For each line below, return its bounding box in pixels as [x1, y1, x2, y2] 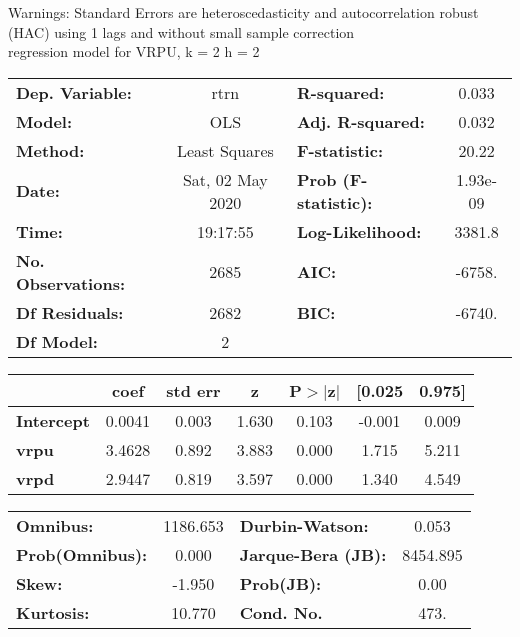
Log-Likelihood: [296, 219, 422, 243]
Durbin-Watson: [239, 513, 369, 537]
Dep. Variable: [16, 80, 132, 104]
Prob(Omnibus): [16, 542, 148, 566]
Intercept [16, 408, 90, 432]
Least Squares [176, 138, 274, 162]
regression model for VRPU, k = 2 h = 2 [8, 41, 260, 62]
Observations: [16, 271, 126, 295]
